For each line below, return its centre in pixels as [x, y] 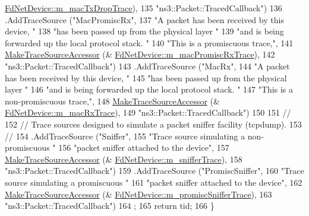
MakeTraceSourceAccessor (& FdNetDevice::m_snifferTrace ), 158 [124, 159]
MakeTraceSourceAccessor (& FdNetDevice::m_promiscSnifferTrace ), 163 [138, 194]
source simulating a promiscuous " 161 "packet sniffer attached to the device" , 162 [154, 182]
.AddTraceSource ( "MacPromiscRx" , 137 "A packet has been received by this [144, 19]
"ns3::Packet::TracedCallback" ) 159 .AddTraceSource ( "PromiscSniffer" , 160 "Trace [154, 171]
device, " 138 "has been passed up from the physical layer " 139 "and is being [144, 31]
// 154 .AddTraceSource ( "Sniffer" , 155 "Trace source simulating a [125, 136]
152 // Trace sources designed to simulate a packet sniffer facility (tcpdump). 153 [153, 124]
